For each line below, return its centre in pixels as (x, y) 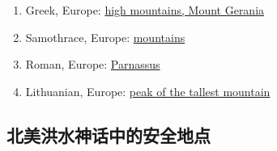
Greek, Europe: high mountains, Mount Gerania (145, 10)
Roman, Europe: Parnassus (93, 64)
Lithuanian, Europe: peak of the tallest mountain (148, 91)
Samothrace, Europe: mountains (105, 37)
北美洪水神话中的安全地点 (109, 134)
